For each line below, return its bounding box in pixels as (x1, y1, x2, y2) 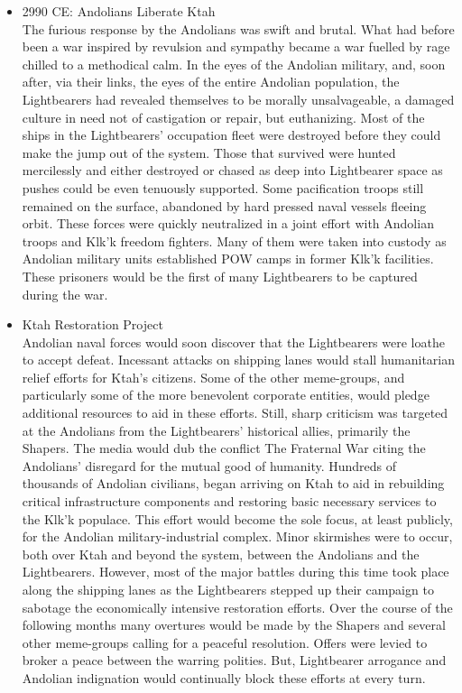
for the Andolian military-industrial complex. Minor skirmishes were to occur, (22, 527, 453, 546)
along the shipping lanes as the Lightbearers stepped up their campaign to (22, 580, 434, 598)
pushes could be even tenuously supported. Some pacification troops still (22, 178, 424, 197)
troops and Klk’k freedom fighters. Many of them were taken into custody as (22, 231, 447, 250)
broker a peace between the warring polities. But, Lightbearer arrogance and (22, 651, 447, 670)
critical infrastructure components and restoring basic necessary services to (22, 492, 437, 511)
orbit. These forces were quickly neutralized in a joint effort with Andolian (22, 214, 434, 233)
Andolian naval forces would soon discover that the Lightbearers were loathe (22, 332, 445, 351)
